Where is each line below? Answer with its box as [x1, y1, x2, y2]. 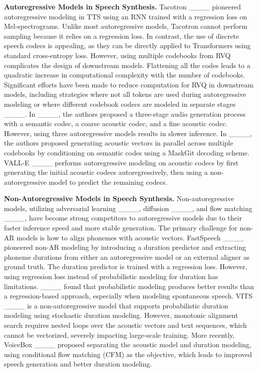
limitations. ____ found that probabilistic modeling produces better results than [4, 281, 254, 291]
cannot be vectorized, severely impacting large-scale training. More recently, [4, 329, 235, 340]
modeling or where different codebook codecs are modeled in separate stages [4, 98, 236, 109]
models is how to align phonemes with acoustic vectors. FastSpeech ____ [16, 232, 244, 242]
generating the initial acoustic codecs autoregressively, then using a [4, 167, 208, 177]
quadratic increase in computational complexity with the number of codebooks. [4, 70, 245, 80]
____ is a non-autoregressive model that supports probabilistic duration [4, 300, 228, 310]
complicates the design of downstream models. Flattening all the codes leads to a [4, 60, 251, 70]
